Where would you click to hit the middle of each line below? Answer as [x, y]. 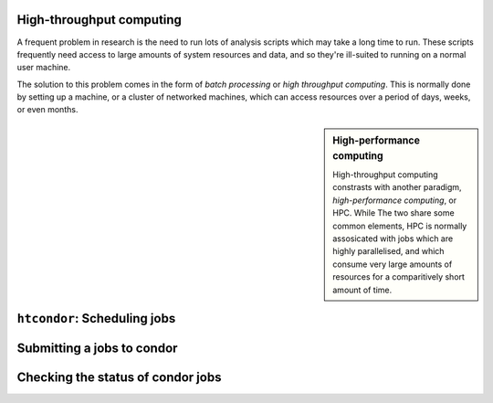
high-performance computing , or [395, 200]
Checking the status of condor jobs [119, 377]
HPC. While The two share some [394, 213]
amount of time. [362, 290]
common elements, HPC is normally [400, 226]
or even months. [47, 110]
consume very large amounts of [393, 264]
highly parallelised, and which [388, 251]
